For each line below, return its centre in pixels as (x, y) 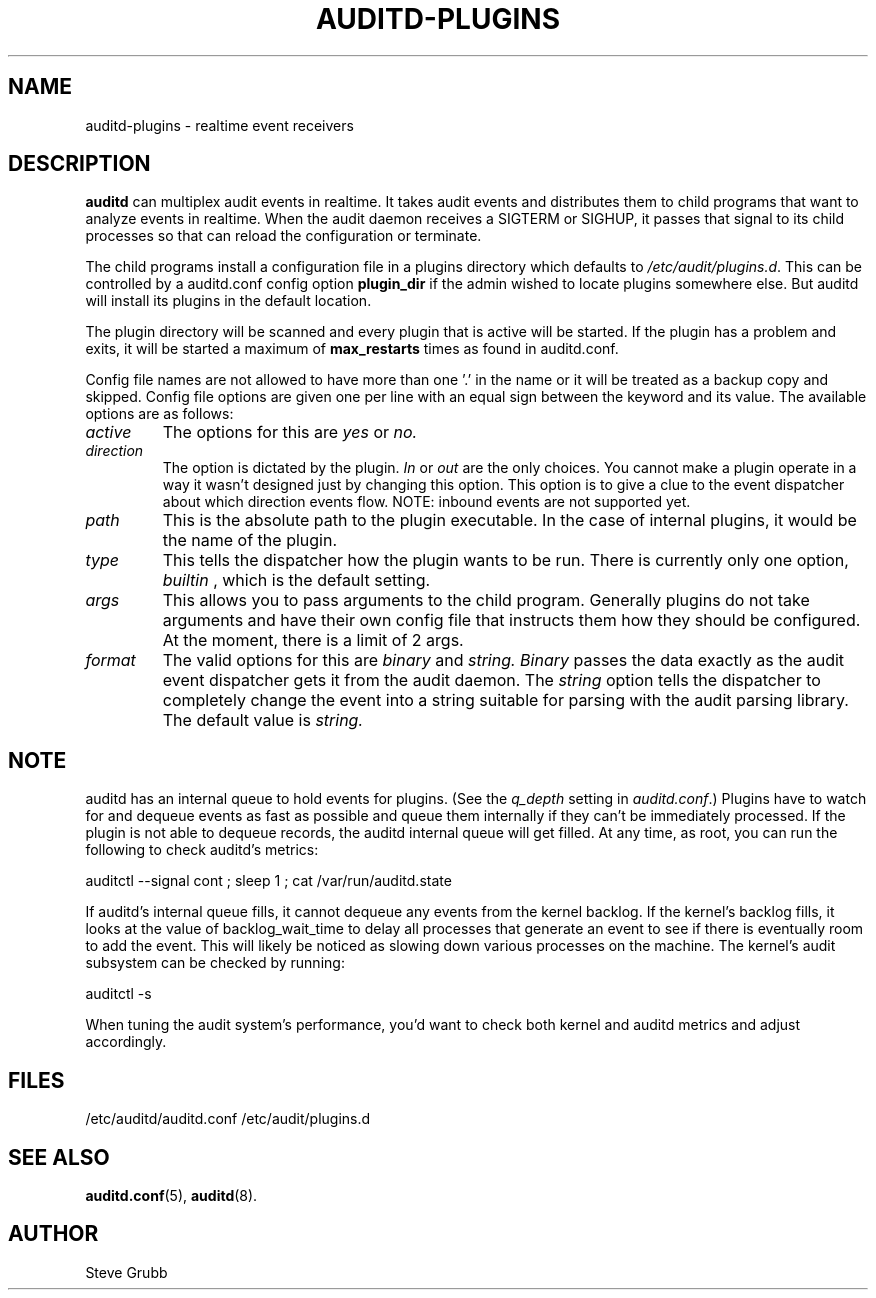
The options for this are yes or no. (290, 432)
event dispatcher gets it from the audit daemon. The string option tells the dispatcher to (491, 680)
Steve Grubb (126, 1272)
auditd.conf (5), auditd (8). (171, 1195)
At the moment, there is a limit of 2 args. (313, 640)
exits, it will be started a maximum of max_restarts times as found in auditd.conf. (352, 349)
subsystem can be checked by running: (215, 963)
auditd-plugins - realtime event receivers (219, 125)
